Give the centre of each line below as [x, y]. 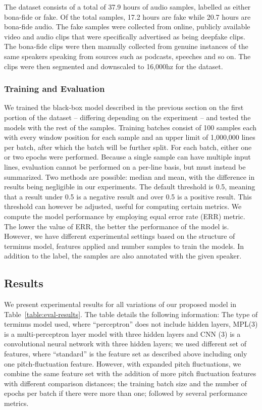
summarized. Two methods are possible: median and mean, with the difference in [129, 176]
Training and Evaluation [55, 89]
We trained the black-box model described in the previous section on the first [124, 107]
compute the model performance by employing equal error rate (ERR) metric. [125, 216]
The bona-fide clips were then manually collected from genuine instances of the [126, 46]
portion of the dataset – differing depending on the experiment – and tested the [127, 117]
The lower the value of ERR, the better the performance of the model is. [117, 226]
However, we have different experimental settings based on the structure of [120, 236]
